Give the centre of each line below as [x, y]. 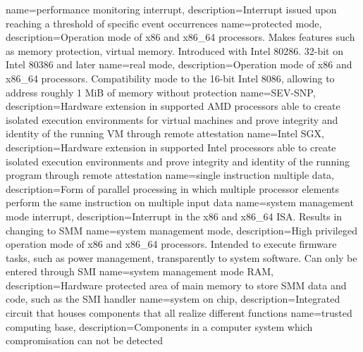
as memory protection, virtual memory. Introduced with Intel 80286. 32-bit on [175, 50]
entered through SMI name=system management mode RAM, [140, 271]
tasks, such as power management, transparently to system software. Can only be [181, 257]
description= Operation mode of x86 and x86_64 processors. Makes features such [180, 37]
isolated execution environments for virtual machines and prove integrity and [172, 119]
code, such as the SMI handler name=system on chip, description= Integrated [173, 299]
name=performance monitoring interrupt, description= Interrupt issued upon [171, 9]
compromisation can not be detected [84, 340]
